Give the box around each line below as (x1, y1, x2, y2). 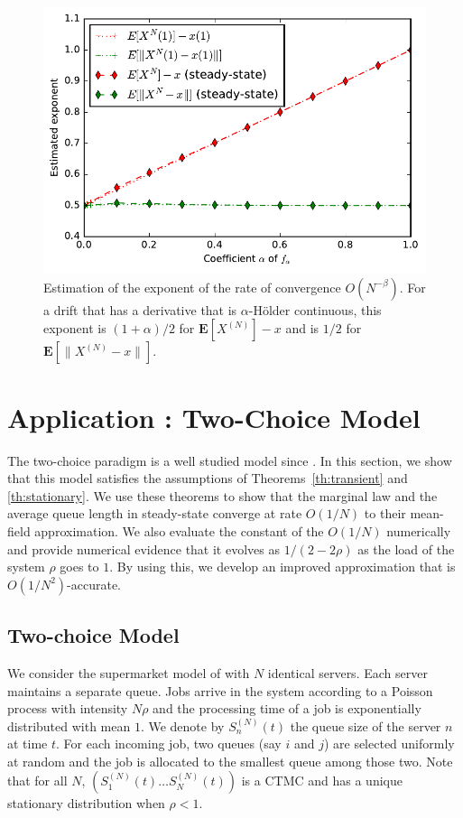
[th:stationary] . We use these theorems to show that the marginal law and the (7, 486, 438, 505)
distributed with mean (7, 716, 131, 735)
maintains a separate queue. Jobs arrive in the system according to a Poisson (7, 681, 433, 700)
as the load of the (357, 539, 455, 558)
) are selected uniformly (323, 734, 455, 753)
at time (7, 734, 48, 753)
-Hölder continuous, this (248, 300, 382, 319)
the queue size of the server (290, 716, 441, 735)
